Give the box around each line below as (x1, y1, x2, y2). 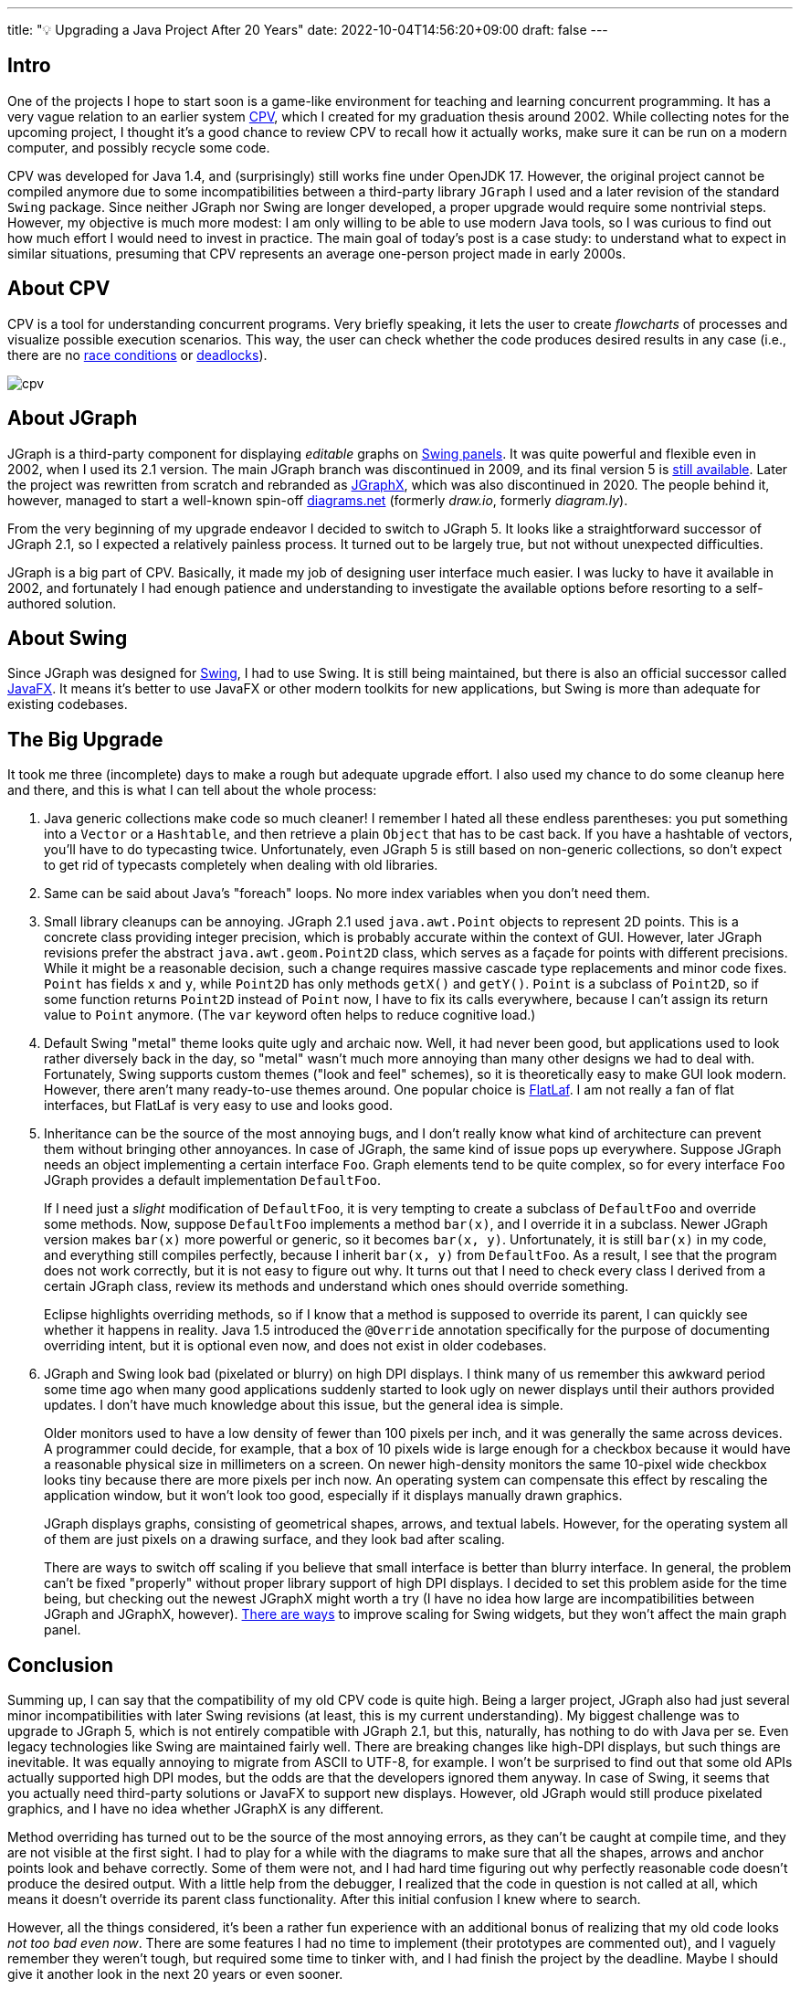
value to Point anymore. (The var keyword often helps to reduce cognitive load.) (44, 1007, 536, 1023)
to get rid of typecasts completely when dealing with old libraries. (44, 857, 438, 873)
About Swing (7, 626, 128, 650)
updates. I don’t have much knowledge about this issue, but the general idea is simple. (44, 1397, 563, 1413)
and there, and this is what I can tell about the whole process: (7, 782, 377, 799)
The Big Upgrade (7, 727, 163, 751)
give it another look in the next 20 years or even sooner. (7, 1966, 343, 1983)
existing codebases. (7, 696, 128, 713)
